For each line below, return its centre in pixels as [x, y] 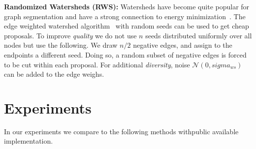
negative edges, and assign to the [183, 45]
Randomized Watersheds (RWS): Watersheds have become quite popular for [127, 6]
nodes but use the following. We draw [61, 45]
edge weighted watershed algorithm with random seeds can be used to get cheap [127, 26]
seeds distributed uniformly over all [199, 35]
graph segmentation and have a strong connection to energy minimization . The [125, 16]
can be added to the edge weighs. [54, 74]
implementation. [29, 141]
